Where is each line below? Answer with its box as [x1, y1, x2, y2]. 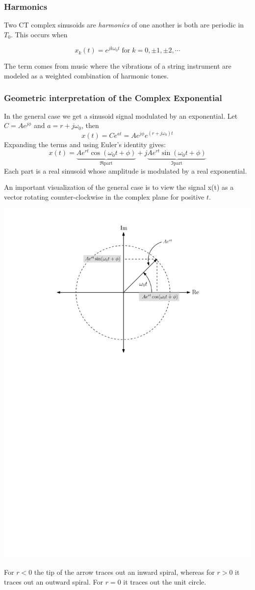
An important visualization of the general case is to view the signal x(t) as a [4, 182, 234, 192]
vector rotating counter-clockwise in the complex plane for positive [4, 191, 204, 202]
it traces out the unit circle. [123, 576, 206, 587]
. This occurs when [10, 29, 68, 39]
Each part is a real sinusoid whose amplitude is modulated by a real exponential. [4, 165, 247, 176]
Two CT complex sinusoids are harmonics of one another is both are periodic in [4, 20, 244, 30]
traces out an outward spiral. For [4, 576, 103, 587]
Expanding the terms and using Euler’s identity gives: [4, 139, 166, 149]
